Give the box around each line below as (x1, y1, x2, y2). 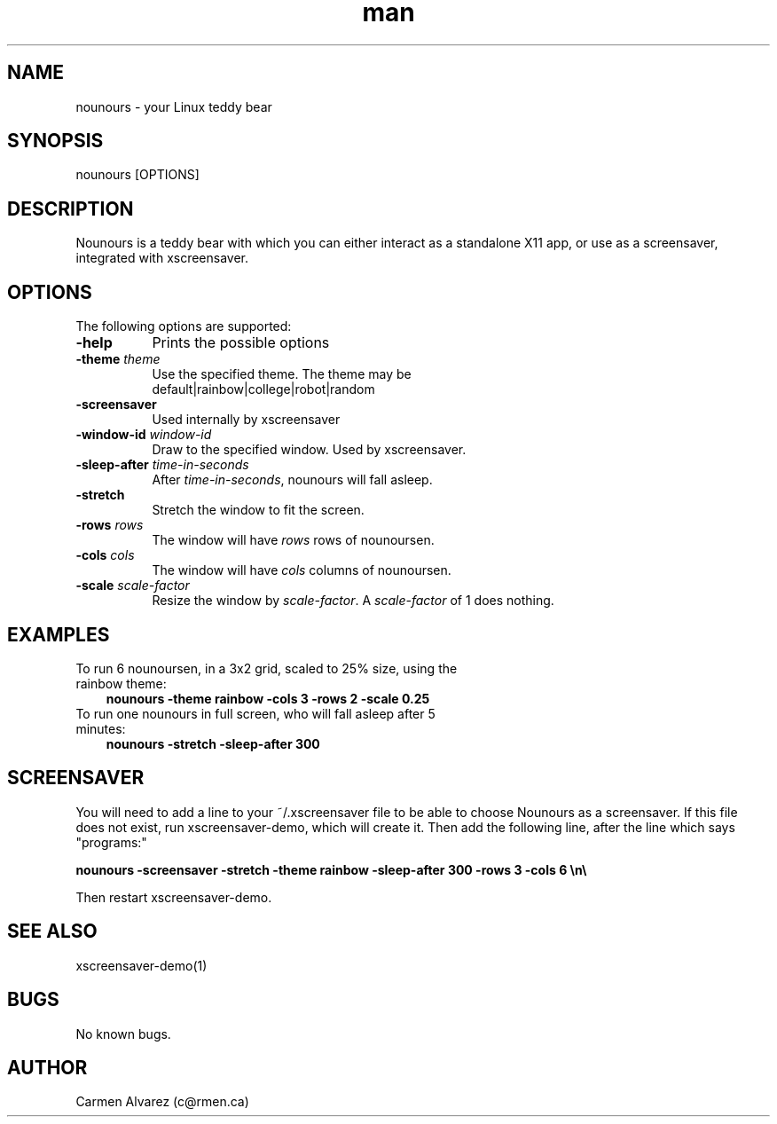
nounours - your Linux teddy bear (75, 98, 272, 114)
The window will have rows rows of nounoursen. (152, 532, 435, 548)
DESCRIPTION (7, 197, 134, 220)
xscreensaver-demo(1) (75, 957, 208, 973)
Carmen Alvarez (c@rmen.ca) (75, 1094, 249, 1110)
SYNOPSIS (7, 130, 104, 153)
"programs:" (75, 834, 147, 850)
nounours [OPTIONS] (75, 167, 200, 183)
